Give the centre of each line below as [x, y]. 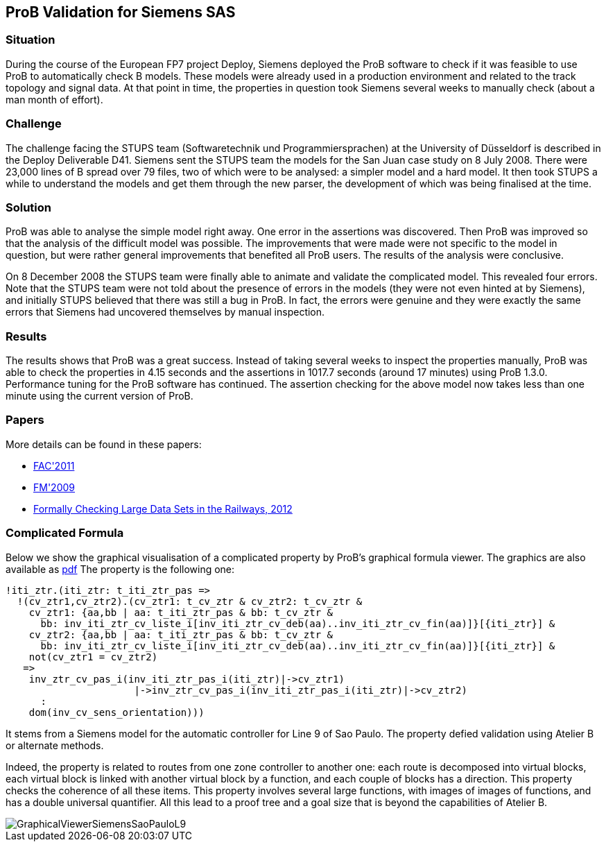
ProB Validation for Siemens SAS [121, 12]
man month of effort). [54, 99]
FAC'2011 [54, 465]
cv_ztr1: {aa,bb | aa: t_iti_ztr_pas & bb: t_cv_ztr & [181, 612]
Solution [29, 207]
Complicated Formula [65, 533]
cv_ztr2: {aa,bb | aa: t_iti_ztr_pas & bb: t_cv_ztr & [181, 634]
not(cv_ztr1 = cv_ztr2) [93, 657]
